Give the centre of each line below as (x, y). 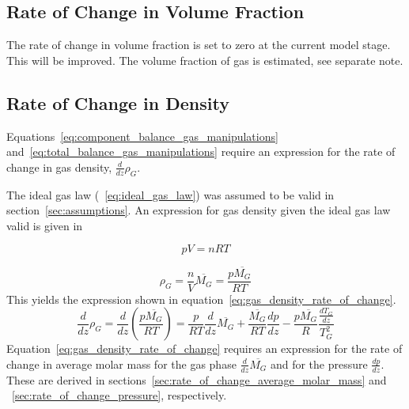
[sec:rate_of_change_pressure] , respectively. (119, 395)
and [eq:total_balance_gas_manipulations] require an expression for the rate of (201, 151)
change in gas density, (59, 167)
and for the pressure (319, 364)
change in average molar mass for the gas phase (121, 364)
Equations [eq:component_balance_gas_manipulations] (142, 136)
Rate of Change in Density (118, 102)
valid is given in (45, 225)
